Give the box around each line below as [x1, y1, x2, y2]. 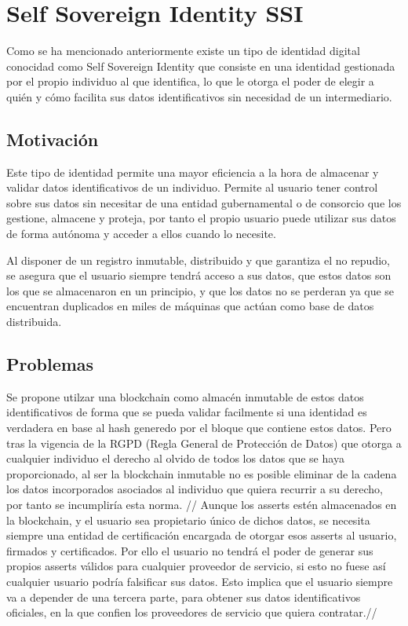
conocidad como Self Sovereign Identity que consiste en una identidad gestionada [6, 57, 395, 74]
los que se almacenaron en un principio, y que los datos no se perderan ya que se [6, 282, 395, 298]
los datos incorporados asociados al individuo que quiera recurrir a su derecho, [6, 481, 383, 497]
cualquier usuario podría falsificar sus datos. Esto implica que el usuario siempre [6, 573, 393, 589]
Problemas [6, 352, 94, 376]
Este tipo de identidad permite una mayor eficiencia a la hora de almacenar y [6, 163, 379, 180]
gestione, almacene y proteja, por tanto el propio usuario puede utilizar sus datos [6, 210, 396, 226]
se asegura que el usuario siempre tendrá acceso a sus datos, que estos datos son [6, 267, 392, 284]
